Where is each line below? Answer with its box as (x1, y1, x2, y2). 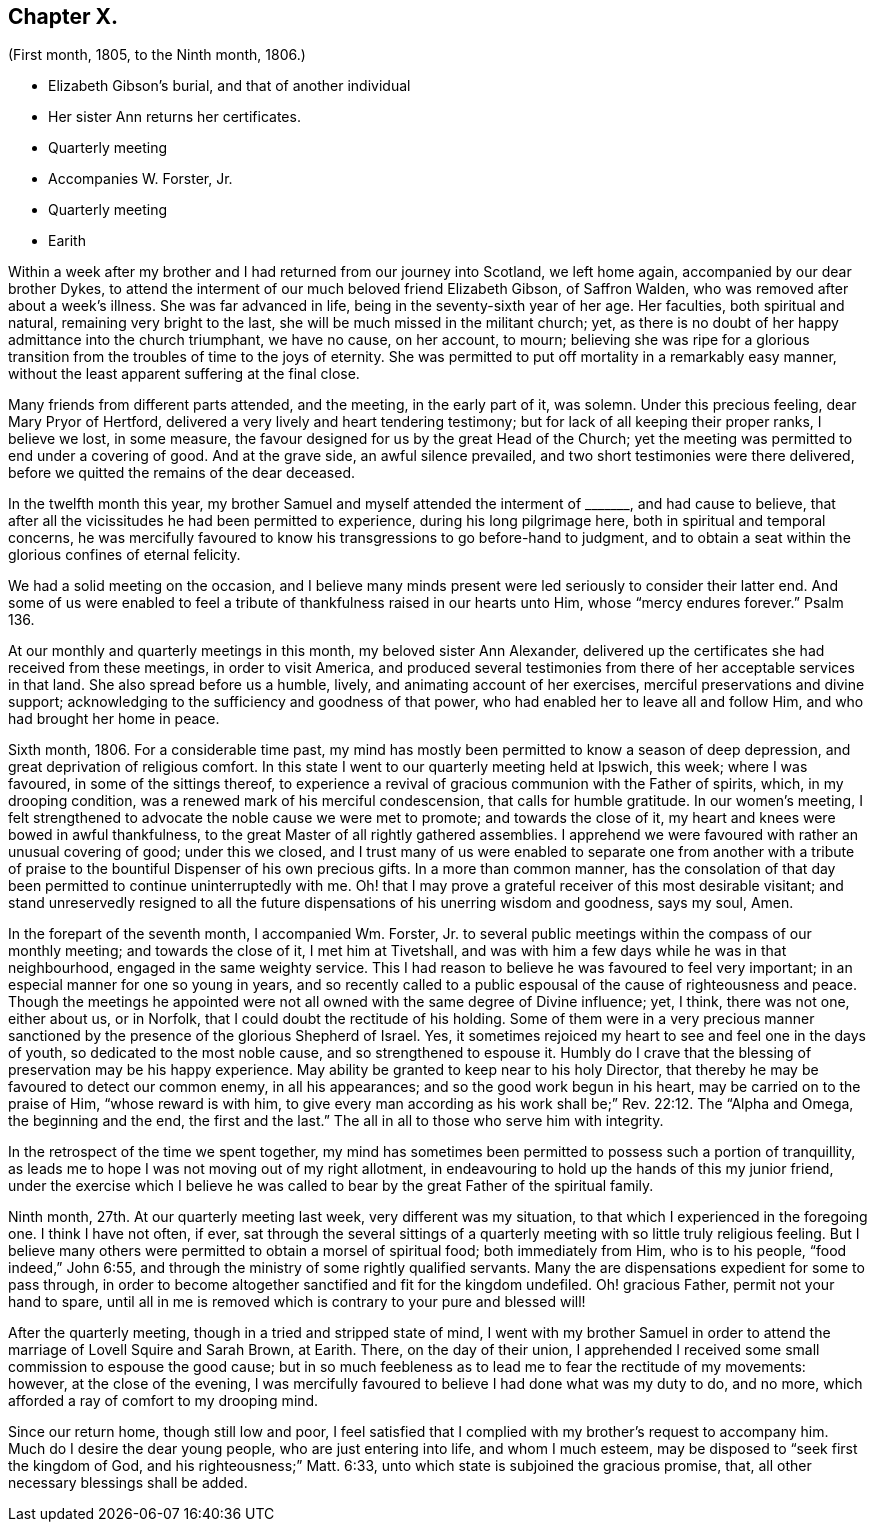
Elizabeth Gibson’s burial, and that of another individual (48, 77, 411, 95)
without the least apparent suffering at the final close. (8, 365, 360, 383)
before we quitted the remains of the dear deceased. (8, 464, 356, 482)
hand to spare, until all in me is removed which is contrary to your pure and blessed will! (8, 1293, 586, 1311)
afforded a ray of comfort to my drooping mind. (8, 1392, 319, 1410)
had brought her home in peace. (8, 710, 220, 728)
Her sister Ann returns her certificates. (48, 108, 301, 126)
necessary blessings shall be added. (8, 1474, 248, 1492)
